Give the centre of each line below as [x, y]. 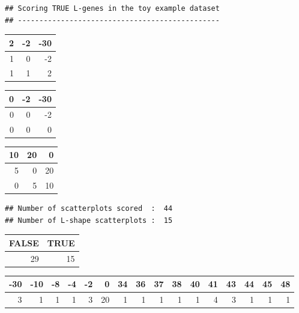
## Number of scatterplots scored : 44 [89, 209]
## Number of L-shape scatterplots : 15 [89, 220]
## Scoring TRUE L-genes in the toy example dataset [112, 8]
